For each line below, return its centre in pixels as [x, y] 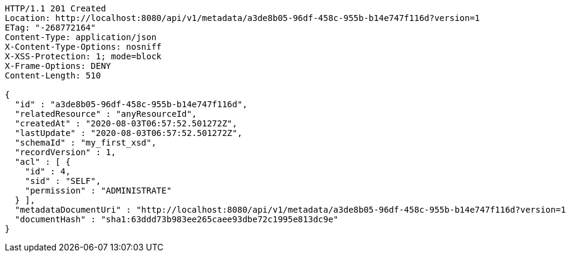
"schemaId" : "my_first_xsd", [85, 143]
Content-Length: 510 [53, 75]
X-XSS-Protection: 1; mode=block [83, 56]
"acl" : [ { [43, 162]
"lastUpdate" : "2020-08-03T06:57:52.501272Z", [129, 133]
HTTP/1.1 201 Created [55, 8]
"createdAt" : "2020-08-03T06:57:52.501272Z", [126, 123]
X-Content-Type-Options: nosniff [83, 47]
